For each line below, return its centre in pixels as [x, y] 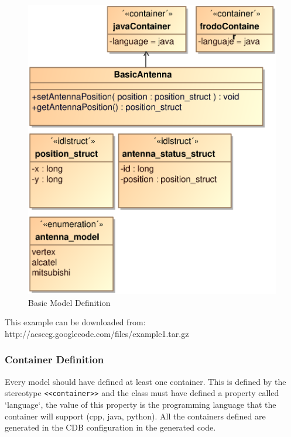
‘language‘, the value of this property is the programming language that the [141, 404]
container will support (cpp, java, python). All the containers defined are [135, 416]
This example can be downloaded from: [75, 322]
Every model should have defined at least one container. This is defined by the [145, 381]
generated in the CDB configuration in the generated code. [110, 427]
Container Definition [54, 359]
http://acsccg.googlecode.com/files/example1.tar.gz [97, 333]
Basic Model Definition [69, 302]
